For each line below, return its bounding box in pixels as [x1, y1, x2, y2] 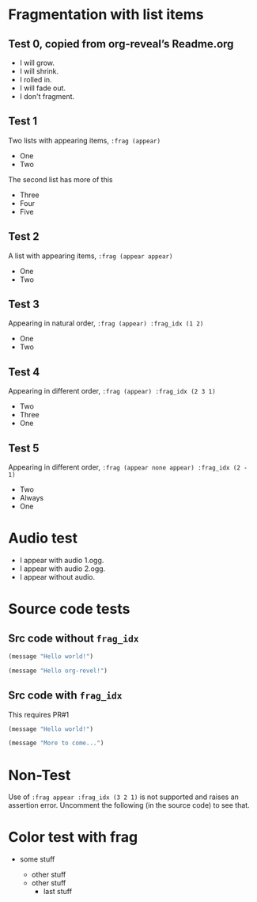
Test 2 [8, 230, 40, 243]
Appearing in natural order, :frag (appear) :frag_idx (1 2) [8, 318, 204, 328]
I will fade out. [19, 83, 66, 93]
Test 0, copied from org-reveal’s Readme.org [8, 37, 234, 51]
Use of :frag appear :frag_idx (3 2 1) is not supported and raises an [8, 792, 240, 801]
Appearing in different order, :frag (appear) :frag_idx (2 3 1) [8, 386, 216, 396]
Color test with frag [8, 828, 138, 847]
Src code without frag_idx [8, 631, 140, 645]
